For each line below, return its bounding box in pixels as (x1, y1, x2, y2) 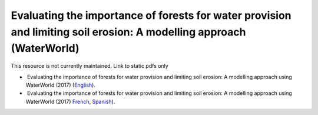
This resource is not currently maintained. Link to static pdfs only (11, 63, 169, 70)
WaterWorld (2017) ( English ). (25, 81, 95, 88)
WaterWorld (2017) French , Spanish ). (25, 98, 115, 105)
